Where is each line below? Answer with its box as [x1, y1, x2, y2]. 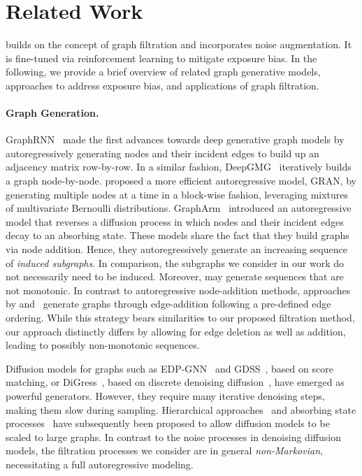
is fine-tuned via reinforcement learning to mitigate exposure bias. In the [6, 50, 317, 65]
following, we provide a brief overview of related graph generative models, [6, 64, 321, 79]
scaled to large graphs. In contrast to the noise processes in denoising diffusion [6, 429, 341, 444]
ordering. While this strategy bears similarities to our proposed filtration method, [6, 310, 355, 325]
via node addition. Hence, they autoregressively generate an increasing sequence [6, 242, 347, 257]
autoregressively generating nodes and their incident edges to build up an [6, 145, 319, 160]
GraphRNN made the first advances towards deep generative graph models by [6, 132, 345, 147]
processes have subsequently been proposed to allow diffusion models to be [6, 416, 330, 431]
